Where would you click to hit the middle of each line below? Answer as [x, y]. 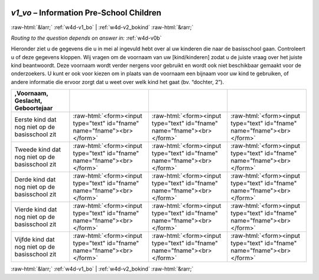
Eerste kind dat [35, 120]
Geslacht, [28, 101]
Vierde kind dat [36, 210]
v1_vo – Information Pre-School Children [86, 13]
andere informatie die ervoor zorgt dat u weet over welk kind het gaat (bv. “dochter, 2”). [118, 82]
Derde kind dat [35, 179]
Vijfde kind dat [35, 240]
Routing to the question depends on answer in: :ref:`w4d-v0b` [86, 38]
